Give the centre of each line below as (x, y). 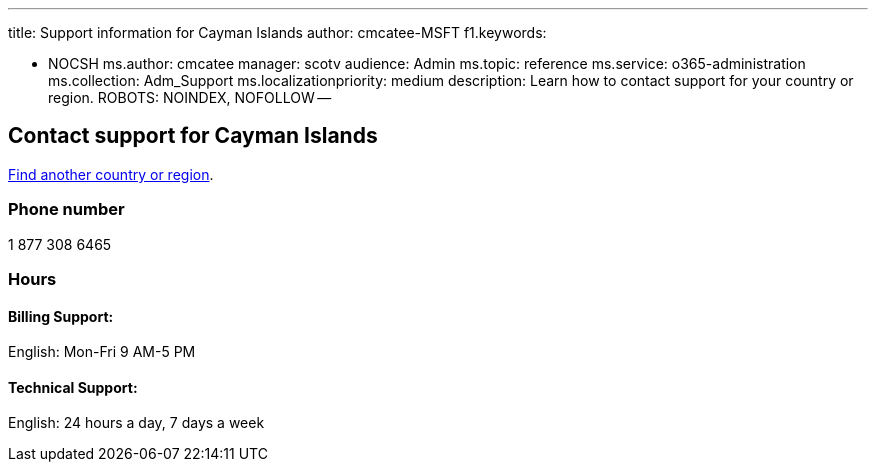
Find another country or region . (111, 174)
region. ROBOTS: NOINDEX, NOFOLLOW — (190, 97)
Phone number (66, 209)
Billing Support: (61, 316)
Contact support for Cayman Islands (193, 136)
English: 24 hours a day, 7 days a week (136, 423)
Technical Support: (73, 387)
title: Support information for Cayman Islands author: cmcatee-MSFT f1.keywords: (277, 32)
